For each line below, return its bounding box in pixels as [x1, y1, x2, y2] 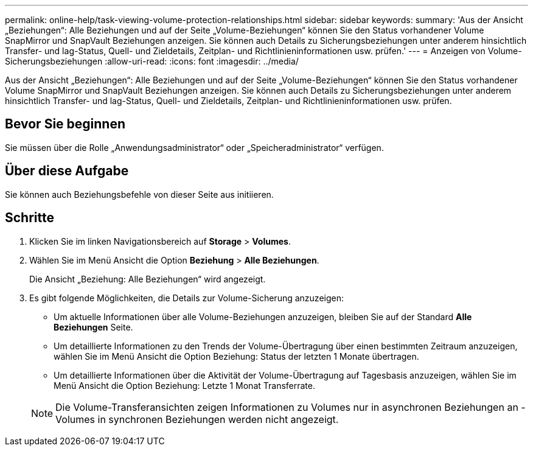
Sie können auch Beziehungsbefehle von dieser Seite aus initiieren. [5, 189, 274, 200]
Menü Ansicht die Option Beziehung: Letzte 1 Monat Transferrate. [54, 380, 315, 391]
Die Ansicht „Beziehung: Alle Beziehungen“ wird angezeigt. [29, 273, 266, 284]
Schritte [5, 210, 54, 226]
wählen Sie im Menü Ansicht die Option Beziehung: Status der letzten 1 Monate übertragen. [54, 351, 419, 362]
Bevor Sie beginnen [5, 116, 126, 132]
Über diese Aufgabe [5, 163, 129, 179]
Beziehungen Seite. [54, 321, 133, 332]
